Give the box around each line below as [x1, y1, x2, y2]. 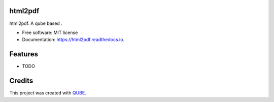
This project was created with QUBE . [9, 90, 86, 96]
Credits [9, 77, 33, 85]
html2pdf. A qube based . [9, 20, 63, 26]
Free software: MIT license [22, 29, 78, 36]
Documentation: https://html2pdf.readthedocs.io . [22, 37, 124, 43]
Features [9, 50, 38, 58]
